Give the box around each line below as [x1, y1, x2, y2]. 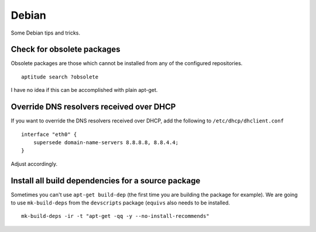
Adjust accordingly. [11, 160, 58, 167]
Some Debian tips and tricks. [11, 29, 81, 36]
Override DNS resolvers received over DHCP [11, 102, 176, 112]
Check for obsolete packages [11, 45, 121, 54]
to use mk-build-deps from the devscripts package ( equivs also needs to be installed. [11, 199, 231, 206]
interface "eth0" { [21, 131, 77, 138]
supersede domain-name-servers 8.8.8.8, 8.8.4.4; [33, 139, 178, 146]
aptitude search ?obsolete [21, 73, 99, 80]
